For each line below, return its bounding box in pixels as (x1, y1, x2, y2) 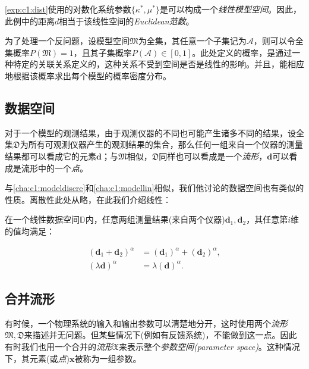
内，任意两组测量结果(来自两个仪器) (85, 213, 225, 226)
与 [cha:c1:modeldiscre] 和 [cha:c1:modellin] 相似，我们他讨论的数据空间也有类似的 (5, 182, 304, 194)
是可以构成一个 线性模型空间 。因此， (159, 3, 301, 15)
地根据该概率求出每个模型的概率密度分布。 (5, 69, 171, 82)
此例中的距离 (5, 14, 55, 27)
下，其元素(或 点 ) (5, 352, 70, 364)
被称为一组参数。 (74, 352, 141, 364)
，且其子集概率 (73, 46, 132, 58)
